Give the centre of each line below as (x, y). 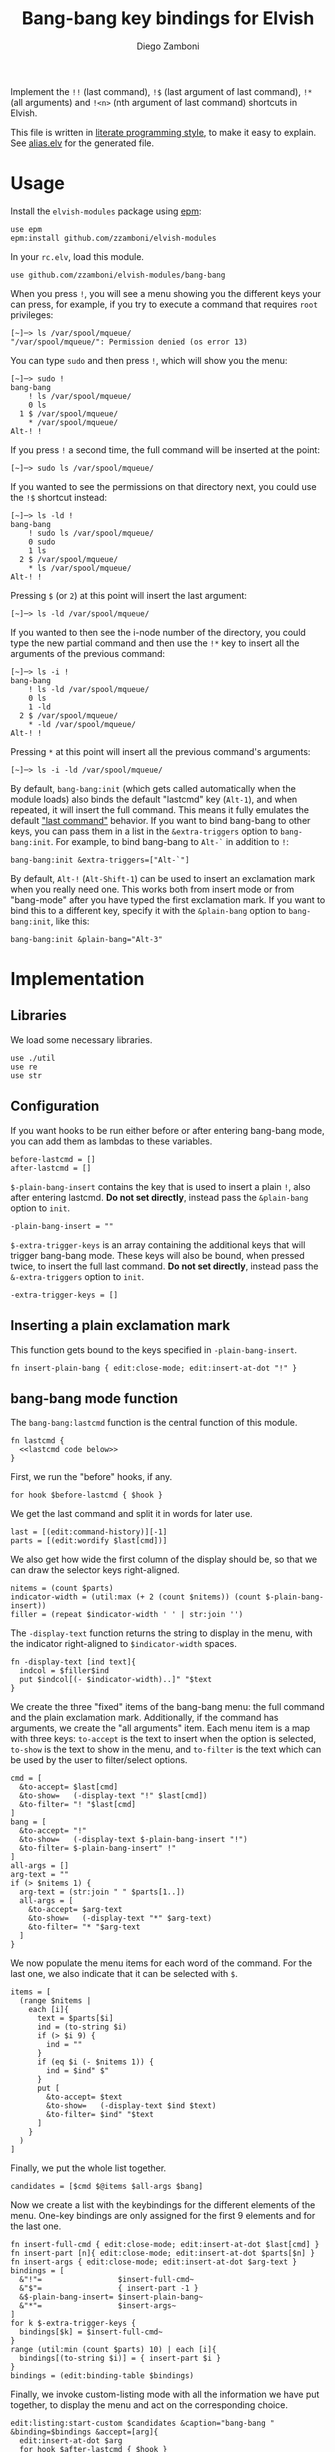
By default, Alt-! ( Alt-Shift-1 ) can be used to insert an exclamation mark (163, 878)
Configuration (55, 1106)
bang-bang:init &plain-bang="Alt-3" (86, 939)
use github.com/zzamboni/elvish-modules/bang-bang (118, 275)
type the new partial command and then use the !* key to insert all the (155, 643)
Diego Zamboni (168, 46)
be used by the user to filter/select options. (99, 1760)
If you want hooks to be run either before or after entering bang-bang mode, (167, 1130)
